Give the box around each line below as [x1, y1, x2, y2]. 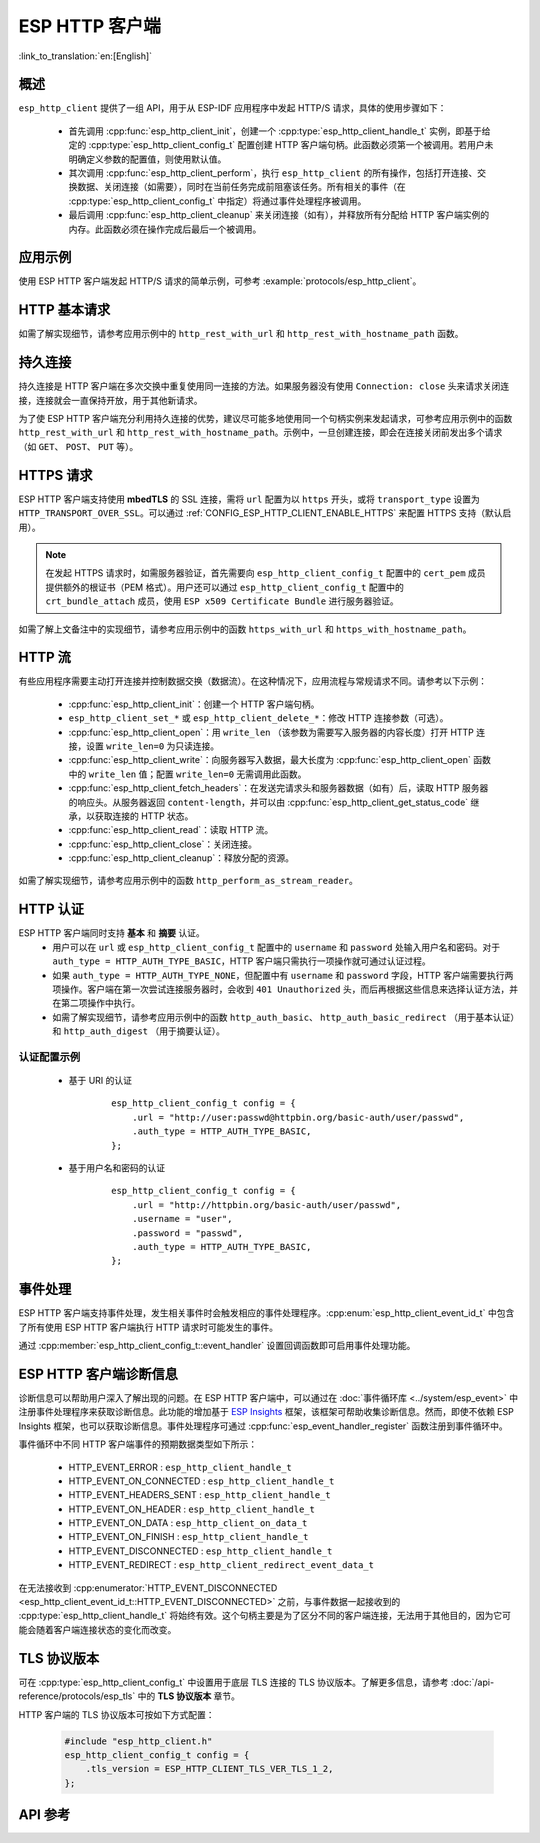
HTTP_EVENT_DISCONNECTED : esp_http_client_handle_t [68, 1545, 333, 1557]
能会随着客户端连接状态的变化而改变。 [18, 1623, 177, 1635]
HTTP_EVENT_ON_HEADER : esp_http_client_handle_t [68, 1503, 315, 1515]
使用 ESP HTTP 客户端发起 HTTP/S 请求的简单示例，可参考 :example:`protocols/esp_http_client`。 [18, 275, 422, 287]
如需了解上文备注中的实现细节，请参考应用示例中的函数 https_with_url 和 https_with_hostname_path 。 [18, 623, 472, 635]
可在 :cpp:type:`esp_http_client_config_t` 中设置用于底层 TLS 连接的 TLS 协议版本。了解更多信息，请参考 [18, 1676, 449, 1688]
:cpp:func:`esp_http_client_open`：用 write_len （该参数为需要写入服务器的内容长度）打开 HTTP [68, 726, 475, 738]
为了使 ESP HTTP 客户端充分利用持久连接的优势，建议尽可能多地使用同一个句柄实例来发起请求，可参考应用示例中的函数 [18, 413, 513, 425]
